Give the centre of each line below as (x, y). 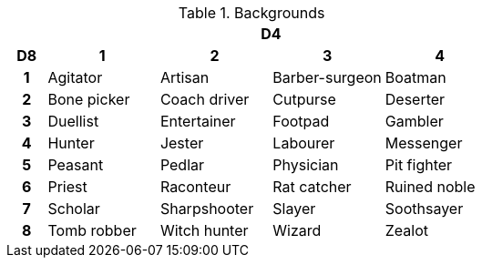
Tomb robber (92, 230)
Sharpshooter (207, 209)
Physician (306, 165)
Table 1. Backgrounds (251, 13)
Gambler (414, 121)
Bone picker (89, 99)
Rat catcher (312, 187)
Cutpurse (304, 99)
